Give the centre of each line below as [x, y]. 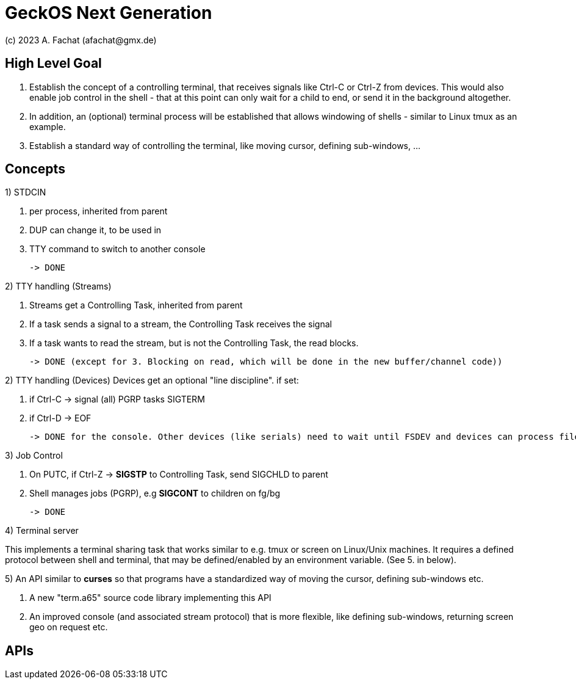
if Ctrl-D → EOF [60, 418]
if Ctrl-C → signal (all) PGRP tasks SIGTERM [117, 399]
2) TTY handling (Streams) [58, 286]
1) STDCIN [26, 192]
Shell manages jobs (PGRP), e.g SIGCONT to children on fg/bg [155, 493]
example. [48, 126]
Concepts [35, 169]
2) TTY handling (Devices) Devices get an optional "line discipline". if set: [152, 380]
